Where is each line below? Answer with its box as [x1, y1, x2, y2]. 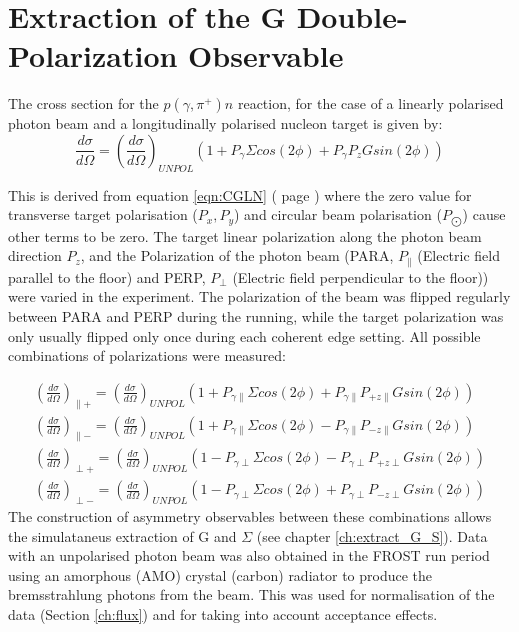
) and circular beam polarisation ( [234, 204, 442, 225]
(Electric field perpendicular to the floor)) [232, 266, 489, 287]
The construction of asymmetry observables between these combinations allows [8, 506, 492, 527]
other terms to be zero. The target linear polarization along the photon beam [8, 225, 482, 246]
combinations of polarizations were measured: [8, 345, 287, 366]
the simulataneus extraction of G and [8, 525, 237, 546]
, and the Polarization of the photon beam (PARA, [80, 245, 394, 266]
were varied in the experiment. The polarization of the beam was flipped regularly [8, 286, 511, 307]
